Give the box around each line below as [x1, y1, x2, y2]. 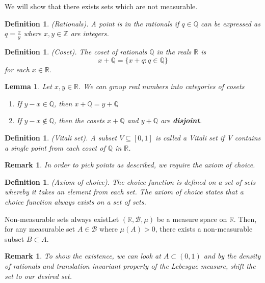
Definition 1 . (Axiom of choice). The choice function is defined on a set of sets [5, 176, 256, 187]
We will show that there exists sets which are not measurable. [5, 1, 198, 11]
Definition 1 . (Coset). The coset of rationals [5, 46, 147, 57]
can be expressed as [201, 18, 260, 29]
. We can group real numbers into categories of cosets [78, 81, 245, 92]
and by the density [203, 250, 261, 261]
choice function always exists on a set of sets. [5, 196, 146, 207]
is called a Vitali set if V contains [155, 132, 261, 143]
